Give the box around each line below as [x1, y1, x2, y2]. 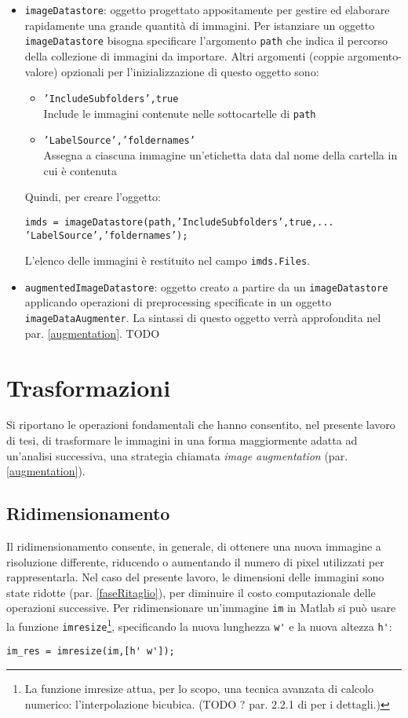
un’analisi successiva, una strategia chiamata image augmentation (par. [6, 447, 348, 463]
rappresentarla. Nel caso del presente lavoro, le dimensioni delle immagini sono [6, 569, 384, 585]
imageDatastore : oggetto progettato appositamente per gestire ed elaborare [24, 2, 390, 17]
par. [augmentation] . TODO [24, 324, 160, 341]
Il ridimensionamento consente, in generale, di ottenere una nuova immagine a [6, 538, 381, 555]
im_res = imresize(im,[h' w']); [6, 646, 175, 658]
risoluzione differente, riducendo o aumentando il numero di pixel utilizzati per [6, 553, 384, 570]
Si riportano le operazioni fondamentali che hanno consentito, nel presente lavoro [6, 416, 395, 433]
